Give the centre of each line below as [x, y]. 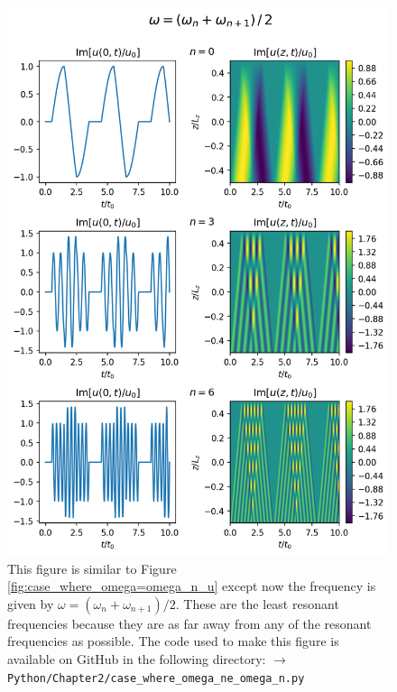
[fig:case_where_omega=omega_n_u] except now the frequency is [192, 586]
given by [31, 603]
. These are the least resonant [257, 603]
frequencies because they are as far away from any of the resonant [189, 623]
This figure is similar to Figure [92, 568]
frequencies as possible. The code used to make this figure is [173, 641]
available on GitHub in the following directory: [137, 659]
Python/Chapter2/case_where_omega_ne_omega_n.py [156, 678]
